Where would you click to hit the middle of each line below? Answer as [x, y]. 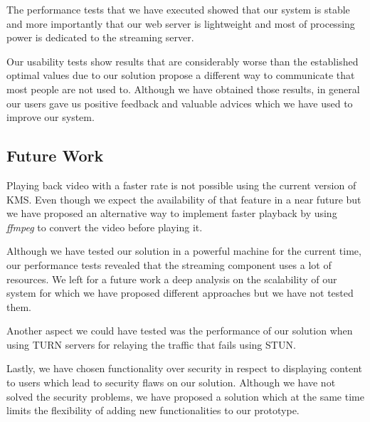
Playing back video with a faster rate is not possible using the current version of [181, 185]
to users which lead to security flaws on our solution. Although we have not [171, 383]
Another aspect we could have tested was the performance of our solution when [180, 331]
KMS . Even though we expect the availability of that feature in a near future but [184, 199]
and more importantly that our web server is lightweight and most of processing [181, 23]
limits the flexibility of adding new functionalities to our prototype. [153, 410]
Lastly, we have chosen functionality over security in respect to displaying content [185, 368]
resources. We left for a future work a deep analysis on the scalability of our [172, 279]
